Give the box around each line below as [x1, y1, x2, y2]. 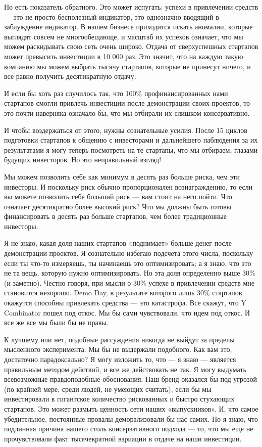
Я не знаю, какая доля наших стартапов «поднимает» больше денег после [4, 238, 232, 248]
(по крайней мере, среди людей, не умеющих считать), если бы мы [4, 383, 212, 394]
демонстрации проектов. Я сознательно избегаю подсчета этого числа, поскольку [4, 248, 253, 258]
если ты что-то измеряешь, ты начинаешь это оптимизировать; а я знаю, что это [4, 257, 251, 268]
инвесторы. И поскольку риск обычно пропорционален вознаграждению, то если [4, 181, 253, 192]
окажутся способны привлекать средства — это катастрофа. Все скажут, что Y [4, 297, 246, 308]
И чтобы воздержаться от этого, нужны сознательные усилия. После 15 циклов [4, 124, 247, 135]
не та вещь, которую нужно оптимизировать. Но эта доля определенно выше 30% [4, 267, 255, 278]
